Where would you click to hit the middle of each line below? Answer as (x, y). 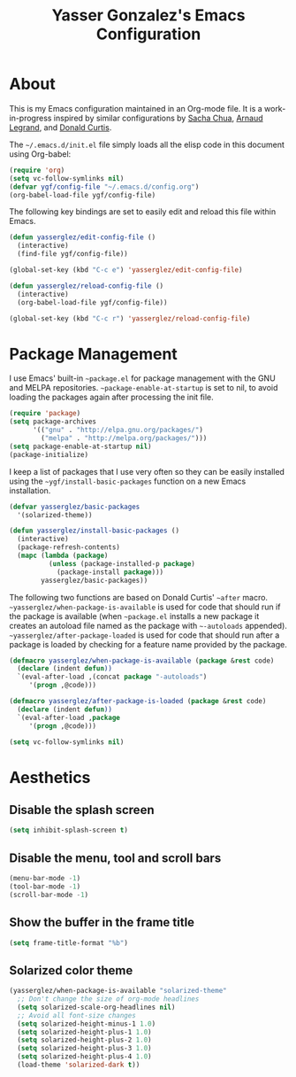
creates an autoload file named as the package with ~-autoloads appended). (148, 625)
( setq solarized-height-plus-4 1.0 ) (84, 1057)
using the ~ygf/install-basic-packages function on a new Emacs (128, 481)
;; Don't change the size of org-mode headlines (108, 999)
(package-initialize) (49, 454)
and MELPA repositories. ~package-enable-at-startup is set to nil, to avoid (144, 388)
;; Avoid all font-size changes (77, 1015)
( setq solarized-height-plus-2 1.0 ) (84, 1040)
